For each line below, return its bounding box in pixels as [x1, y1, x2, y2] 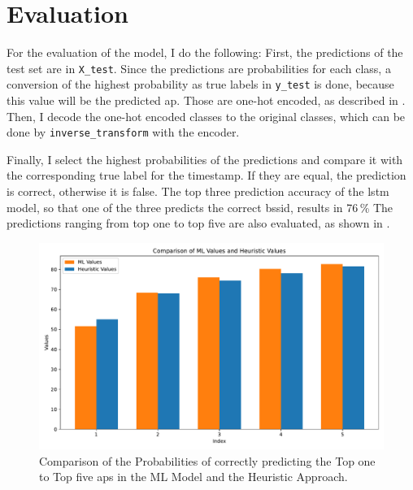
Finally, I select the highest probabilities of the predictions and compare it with [7, 150, 403, 167]
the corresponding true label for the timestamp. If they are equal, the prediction [7, 167, 406, 184]
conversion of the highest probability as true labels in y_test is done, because [7, 76, 394, 93]
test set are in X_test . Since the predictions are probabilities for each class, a [7, 59, 391, 76]
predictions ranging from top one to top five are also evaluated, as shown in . [7, 215, 390, 232]
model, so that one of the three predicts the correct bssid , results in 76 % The [7, 198, 393, 215]
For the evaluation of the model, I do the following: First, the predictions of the [7, 44, 403, 61]
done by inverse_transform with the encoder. [7, 124, 240, 141]
